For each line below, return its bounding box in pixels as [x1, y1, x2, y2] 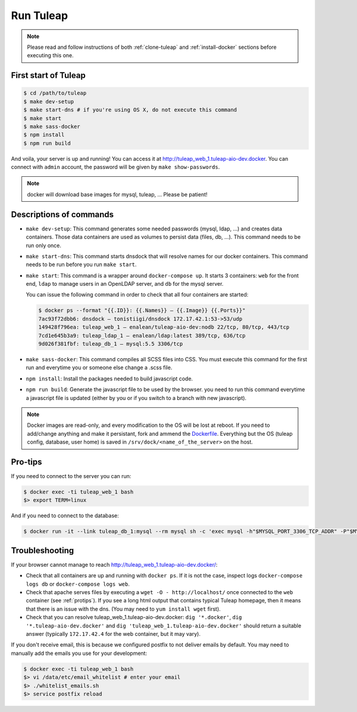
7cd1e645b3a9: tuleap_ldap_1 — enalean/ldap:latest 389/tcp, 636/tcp [38, 332, 246, 339]
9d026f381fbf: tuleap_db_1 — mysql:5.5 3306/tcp [38, 341, 183, 348]
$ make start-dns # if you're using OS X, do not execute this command [23, 107, 237, 113]
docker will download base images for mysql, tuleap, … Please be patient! [27, 191, 208, 198]
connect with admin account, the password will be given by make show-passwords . [11, 164, 220, 171]
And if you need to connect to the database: [11, 512, 119, 519]
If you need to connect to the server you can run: [11, 473, 131, 480]
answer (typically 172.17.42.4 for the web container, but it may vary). [26, 630, 201, 637]
